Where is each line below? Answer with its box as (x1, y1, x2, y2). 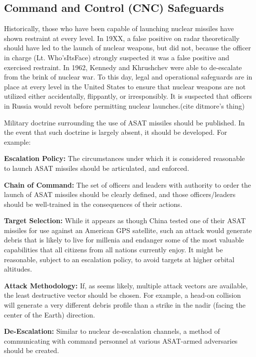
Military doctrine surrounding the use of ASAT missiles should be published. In (4, 117, 245, 127)
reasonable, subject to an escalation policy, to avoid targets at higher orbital (4, 254, 235, 264)
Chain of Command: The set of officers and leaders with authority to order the (4, 179, 251, 190)
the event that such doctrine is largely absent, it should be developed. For (4, 127, 227, 137)
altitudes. (4, 264, 32, 274)
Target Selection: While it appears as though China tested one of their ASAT (4, 215, 246, 226)
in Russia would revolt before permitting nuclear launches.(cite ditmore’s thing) (4, 100, 245, 111)
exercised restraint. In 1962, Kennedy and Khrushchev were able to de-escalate (4, 62, 242, 72)
